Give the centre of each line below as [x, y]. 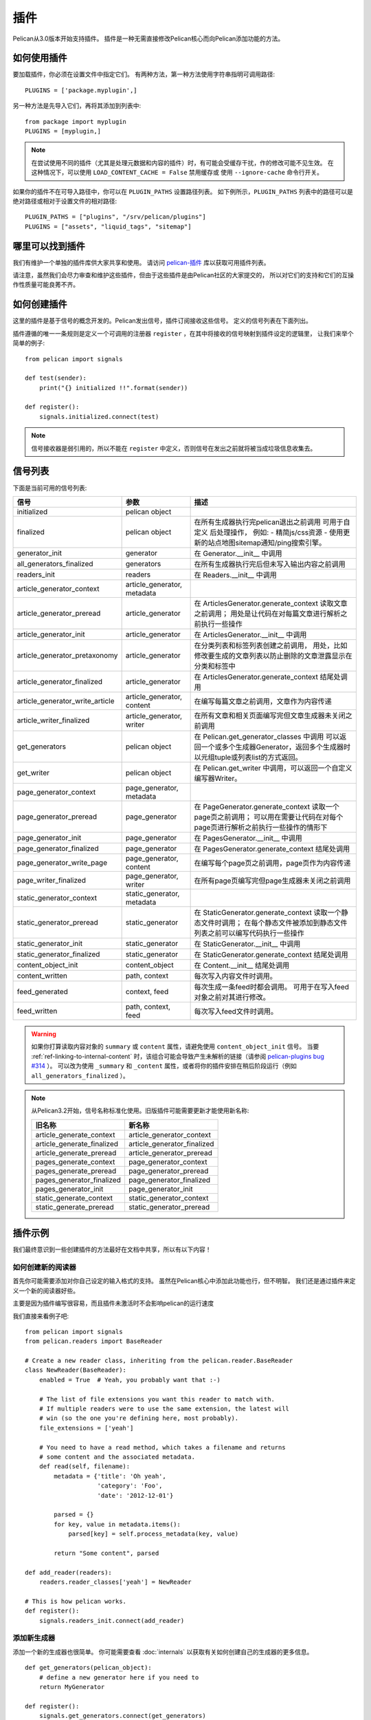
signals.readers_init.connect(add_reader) [112, 1621]
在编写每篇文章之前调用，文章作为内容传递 [263, 701]
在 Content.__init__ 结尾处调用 [242, 965]
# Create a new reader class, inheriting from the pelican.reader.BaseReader [159, 1361]
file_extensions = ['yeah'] [86, 1428]
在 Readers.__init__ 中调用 [236, 574]
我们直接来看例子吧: [41, 1316]
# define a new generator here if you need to [119, 1677]
